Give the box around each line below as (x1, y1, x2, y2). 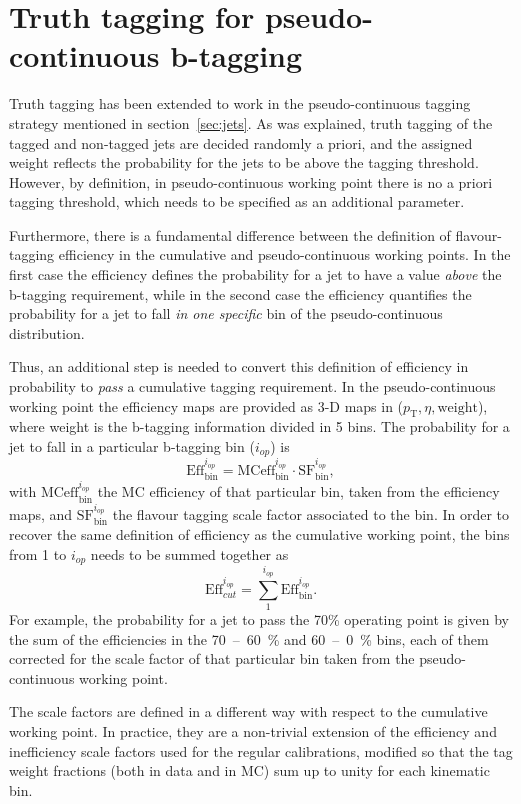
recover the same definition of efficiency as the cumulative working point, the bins (9, 524, 510, 545)
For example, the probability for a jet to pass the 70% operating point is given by (9, 608, 509, 629)
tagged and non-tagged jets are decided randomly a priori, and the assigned (9, 132, 473, 153)
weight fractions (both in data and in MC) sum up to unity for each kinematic (9, 760, 490, 781)
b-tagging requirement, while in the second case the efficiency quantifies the (9, 283, 472, 304)
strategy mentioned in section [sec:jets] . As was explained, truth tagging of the (9, 112, 493, 133)
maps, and (9, 503, 73, 524)
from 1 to (9, 543, 67, 564)
